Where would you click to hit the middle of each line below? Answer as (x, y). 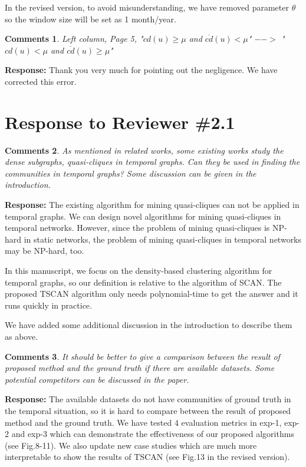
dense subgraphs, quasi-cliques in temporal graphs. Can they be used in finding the (152, 162)
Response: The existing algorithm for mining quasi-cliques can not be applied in (152, 205)
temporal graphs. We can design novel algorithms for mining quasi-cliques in (143, 216)
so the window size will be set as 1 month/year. (91, 19)
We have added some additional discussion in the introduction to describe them (149, 325)
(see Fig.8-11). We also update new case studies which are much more (131, 445)
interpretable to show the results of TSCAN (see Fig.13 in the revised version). (147, 457)
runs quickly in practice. (48, 305)
